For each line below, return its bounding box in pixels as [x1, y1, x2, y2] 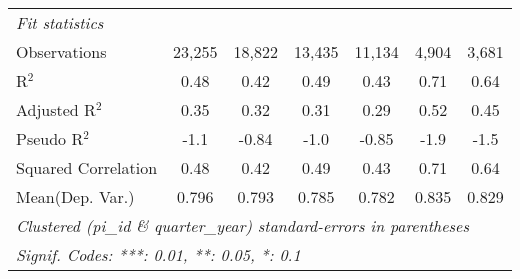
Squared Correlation [16, 156, 158, 179]
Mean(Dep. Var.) [16, 185, 135, 208]
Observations [16, 40, 107, 63]
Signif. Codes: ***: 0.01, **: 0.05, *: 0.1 [16, 243, 301, 266]
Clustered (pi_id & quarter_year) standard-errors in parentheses [16, 214, 470, 237]
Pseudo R [16, 127, 84, 150]
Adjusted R [16, 98, 96, 121]
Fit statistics [16, 11, 104, 34]
